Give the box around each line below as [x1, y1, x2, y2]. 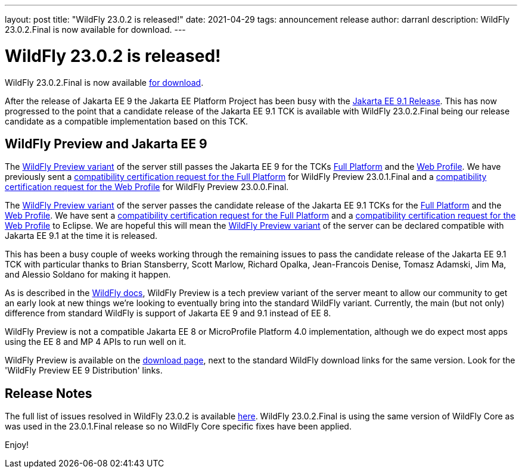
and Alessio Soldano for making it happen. [5, 269, 171, 280]
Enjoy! [5, 440, 29, 450]
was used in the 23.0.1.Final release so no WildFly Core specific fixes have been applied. [5, 421, 352, 432]
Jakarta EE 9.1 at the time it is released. [5, 231, 158, 241]
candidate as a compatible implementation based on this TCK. [5, 116, 248, 126]
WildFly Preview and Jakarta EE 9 [5, 136, 207, 151]
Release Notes [5, 385, 92, 401]
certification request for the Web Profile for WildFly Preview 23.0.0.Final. [5, 182, 289, 192]
